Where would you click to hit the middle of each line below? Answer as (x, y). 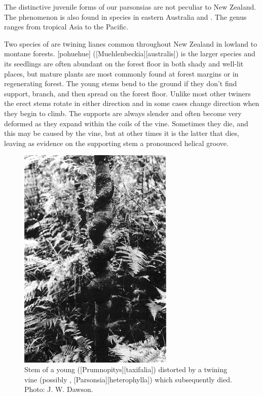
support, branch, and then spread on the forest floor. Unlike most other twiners (127, 93)
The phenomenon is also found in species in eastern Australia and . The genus (125, 16)
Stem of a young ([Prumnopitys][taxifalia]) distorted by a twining (126, 369)
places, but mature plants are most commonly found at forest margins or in (121, 73)
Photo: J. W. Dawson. (59, 389)
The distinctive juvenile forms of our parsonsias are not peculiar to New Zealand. (130, 7)
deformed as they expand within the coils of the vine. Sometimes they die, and (126, 123)
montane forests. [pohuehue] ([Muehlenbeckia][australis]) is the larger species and (130, 53)
